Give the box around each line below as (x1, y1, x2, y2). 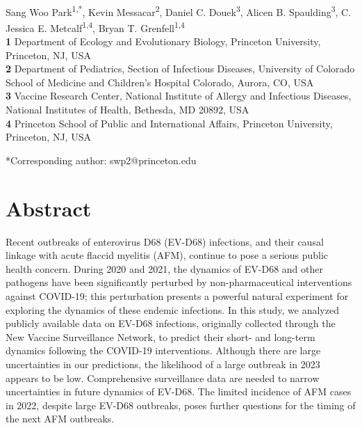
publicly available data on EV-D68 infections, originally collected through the (6, 316, 336, 331)
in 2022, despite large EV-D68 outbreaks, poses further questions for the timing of (6, 397, 356, 412)
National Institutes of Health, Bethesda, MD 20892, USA (6, 102, 249, 117)
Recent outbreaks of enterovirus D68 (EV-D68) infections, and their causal (6, 234, 324, 248)
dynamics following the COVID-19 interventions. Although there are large (6, 343, 321, 358)
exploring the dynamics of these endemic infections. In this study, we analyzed (6, 302, 339, 317)
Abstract (6, 193, 92, 222)
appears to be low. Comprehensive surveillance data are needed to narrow (6, 370, 320, 385)
